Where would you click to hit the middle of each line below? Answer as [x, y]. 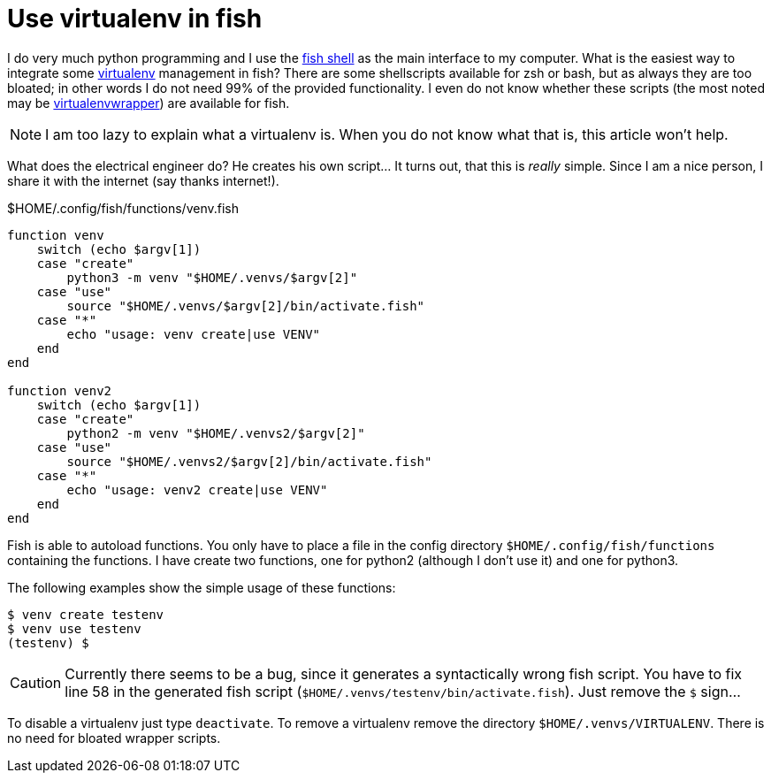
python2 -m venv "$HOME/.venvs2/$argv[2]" [216, 433]
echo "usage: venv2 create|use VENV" [197, 489]
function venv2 [60, 390]
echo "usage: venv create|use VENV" [194, 334]
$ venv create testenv [86, 614]
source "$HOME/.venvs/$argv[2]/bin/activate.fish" [246, 306]
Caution [36, 682]
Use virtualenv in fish [135, 19]
